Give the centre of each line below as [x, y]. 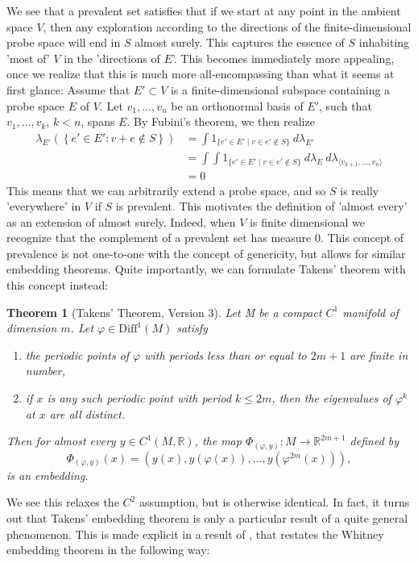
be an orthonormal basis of [237, 105]
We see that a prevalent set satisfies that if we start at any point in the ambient [204, 10]
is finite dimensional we [307, 221]
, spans [98, 121]
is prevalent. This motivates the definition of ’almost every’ [261, 206]
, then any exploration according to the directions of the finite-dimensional [227, 26]
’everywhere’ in [44, 206]
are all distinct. [87, 413]
